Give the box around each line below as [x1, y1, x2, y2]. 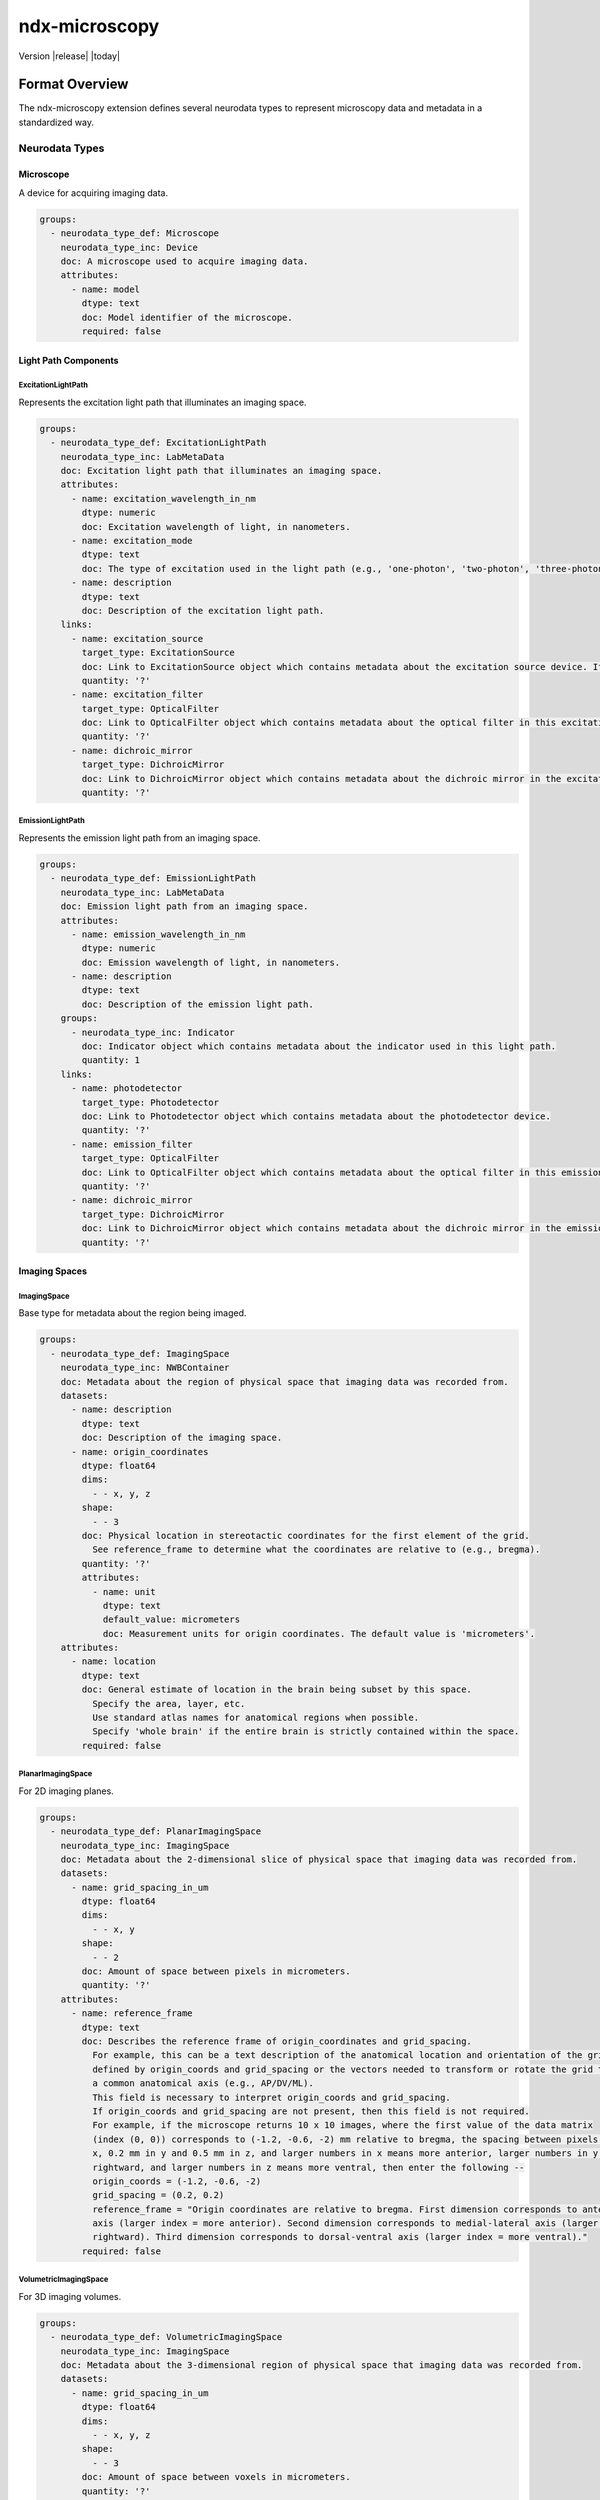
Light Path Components [18, 354, 119, 366]
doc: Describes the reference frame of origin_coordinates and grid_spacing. [81, 2036, 472, 2047]
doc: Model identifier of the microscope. [81, 311, 294, 323]
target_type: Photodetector [81, 1096, 220, 1108]
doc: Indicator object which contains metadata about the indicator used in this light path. [81, 1041, 557, 1052]
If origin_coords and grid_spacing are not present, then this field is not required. [91, 2105, 530, 2117]
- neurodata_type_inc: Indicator [71, 1026, 235, 1038]
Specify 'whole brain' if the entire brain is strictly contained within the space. [91, 1726, 520, 1737]
